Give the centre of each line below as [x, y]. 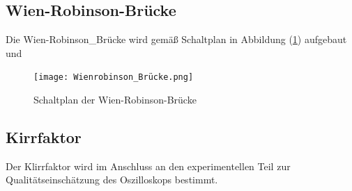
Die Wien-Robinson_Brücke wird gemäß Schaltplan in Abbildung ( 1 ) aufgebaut [176, 39]
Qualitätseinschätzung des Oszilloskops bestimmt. [112, 180]
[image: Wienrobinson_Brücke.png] [114, 77]
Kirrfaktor [44, 137]
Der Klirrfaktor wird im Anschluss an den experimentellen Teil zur [148, 166]
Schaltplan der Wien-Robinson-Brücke [115, 100]
